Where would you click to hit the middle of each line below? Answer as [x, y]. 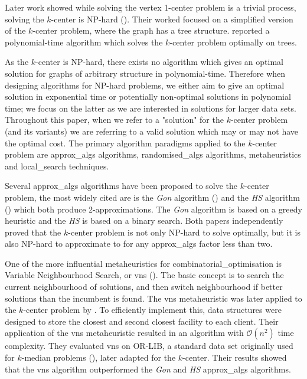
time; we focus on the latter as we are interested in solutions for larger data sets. [151, 108]
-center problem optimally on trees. [233, 42]
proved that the [33, 232]
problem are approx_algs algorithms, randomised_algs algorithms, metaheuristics [153, 154]
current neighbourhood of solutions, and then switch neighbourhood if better [144, 287]
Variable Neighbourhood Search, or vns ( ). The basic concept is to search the [144, 275]
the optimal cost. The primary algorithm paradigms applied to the [125, 143]
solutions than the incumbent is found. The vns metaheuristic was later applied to [153, 298]
